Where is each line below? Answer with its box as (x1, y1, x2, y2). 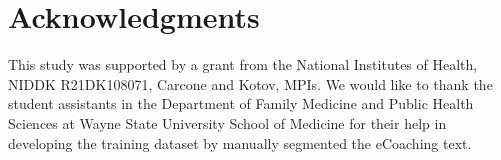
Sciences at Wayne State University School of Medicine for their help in (8, 112, 447, 133)
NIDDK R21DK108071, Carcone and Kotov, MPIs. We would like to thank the (8, 73, 493, 94)
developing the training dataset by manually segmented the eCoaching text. (8, 132, 472, 153)
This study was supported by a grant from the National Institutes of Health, (8, 54, 478, 75)
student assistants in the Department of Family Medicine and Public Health (8, 93, 474, 114)
